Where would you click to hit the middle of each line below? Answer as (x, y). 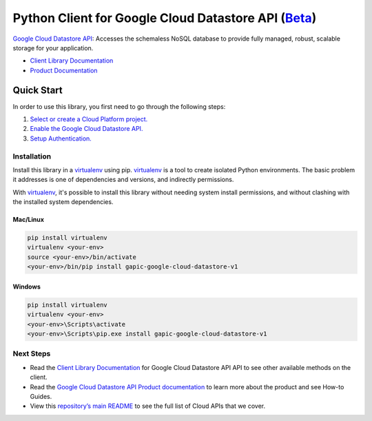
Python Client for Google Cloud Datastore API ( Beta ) (165, 18)
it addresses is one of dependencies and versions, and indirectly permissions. (123, 180)
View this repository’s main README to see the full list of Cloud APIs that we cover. (148, 406)
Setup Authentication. (61, 138)
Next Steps (32, 353)
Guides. (41, 396)
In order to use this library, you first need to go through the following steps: (119, 106)
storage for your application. (53, 48)
